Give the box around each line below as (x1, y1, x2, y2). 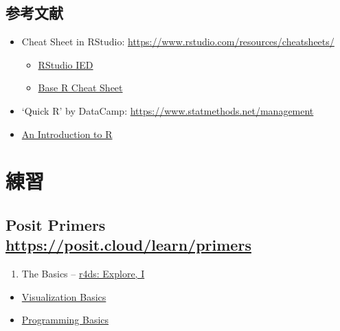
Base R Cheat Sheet (38, 80, 123, 95)
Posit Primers (5, 214, 106, 235)
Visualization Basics (21, 289, 106, 304)
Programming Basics (21, 312, 109, 327)
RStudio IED (38, 57, 93, 71)
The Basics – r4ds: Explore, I (21, 266, 145, 281)
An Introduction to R (21, 126, 113, 141)
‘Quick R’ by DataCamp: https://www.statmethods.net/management (21, 103, 314, 117)
